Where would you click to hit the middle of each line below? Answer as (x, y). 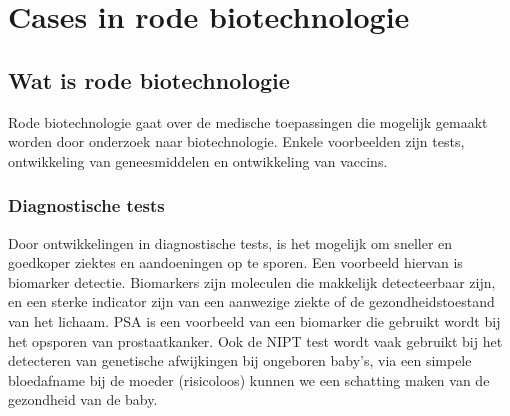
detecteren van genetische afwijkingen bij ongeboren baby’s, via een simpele (240, 360)
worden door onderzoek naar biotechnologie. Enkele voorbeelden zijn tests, (236, 141)
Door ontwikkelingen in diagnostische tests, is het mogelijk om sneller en (230, 242)
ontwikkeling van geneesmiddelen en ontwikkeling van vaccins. (198, 160)
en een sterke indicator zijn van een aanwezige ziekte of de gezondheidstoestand (251, 301)
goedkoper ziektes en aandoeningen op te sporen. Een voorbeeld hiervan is (235, 262)
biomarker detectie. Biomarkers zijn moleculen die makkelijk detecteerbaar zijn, (252, 281)
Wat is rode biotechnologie (149, 79)
